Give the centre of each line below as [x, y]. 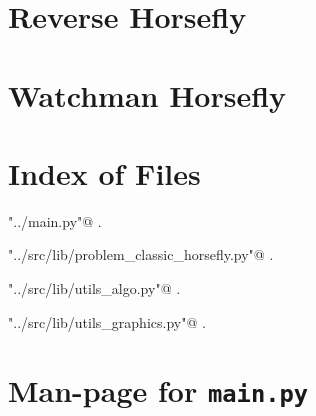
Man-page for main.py [158, 390]
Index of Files [104, 172]
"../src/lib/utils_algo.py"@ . [94, 288]
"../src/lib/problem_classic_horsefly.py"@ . [141, 254]
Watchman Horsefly [147, 94]
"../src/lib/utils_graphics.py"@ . [107, 321]
